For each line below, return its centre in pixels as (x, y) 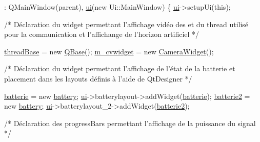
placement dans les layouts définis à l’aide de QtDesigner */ (98, 78)
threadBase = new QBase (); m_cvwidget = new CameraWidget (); (109, 51)
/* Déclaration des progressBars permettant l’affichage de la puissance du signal (130, 123)
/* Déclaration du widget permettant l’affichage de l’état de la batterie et (120, 68)
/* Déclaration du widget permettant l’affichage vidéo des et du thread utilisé (126, 24)
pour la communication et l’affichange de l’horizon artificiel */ (102, 34)
